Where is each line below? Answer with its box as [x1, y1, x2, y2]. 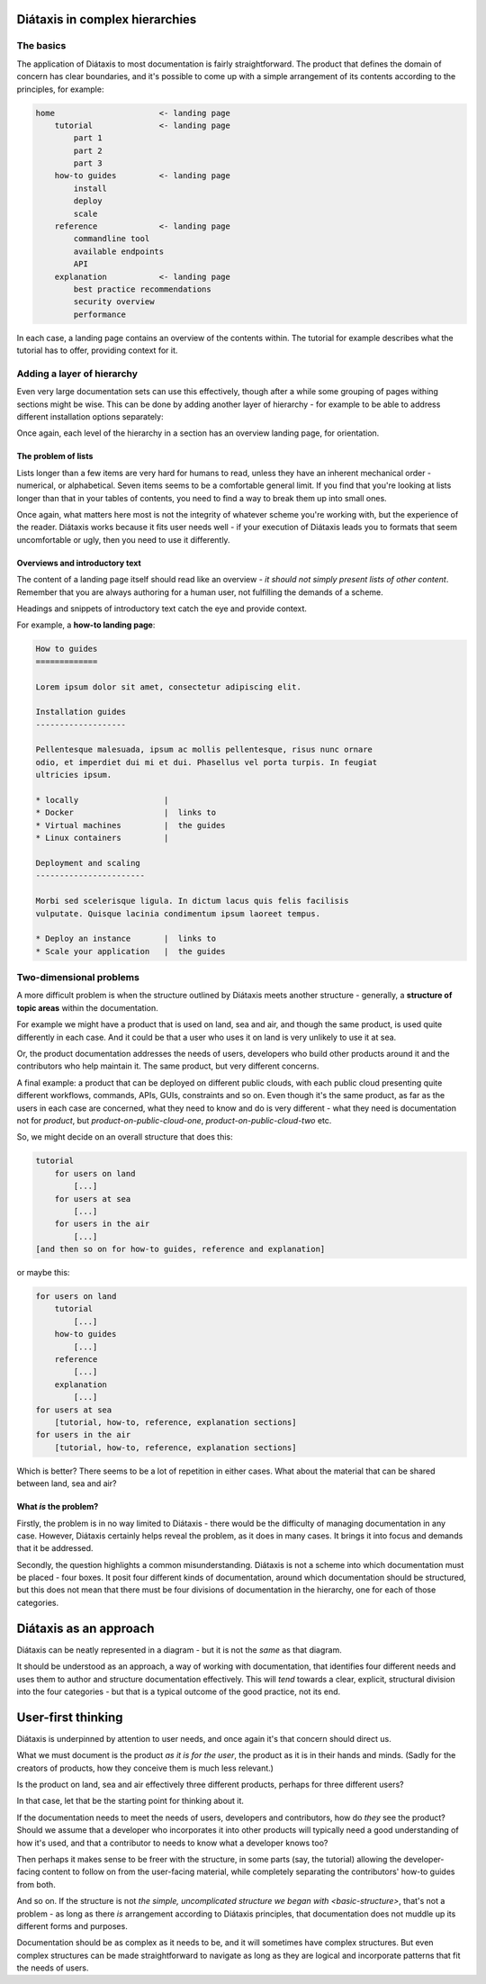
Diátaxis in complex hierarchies [16, 12, 197, 27]
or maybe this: [16, 1267, 70, 1278]
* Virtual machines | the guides [35, 820, 226, 830]
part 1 [73, 133, 103, 143]
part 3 [73, 158, 103, 168]
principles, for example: [16, 84, 104, 95]
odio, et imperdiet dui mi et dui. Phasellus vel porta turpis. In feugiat [35, 757, 378, 767]
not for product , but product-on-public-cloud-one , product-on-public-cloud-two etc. [16, 1114, 332, 1125]
